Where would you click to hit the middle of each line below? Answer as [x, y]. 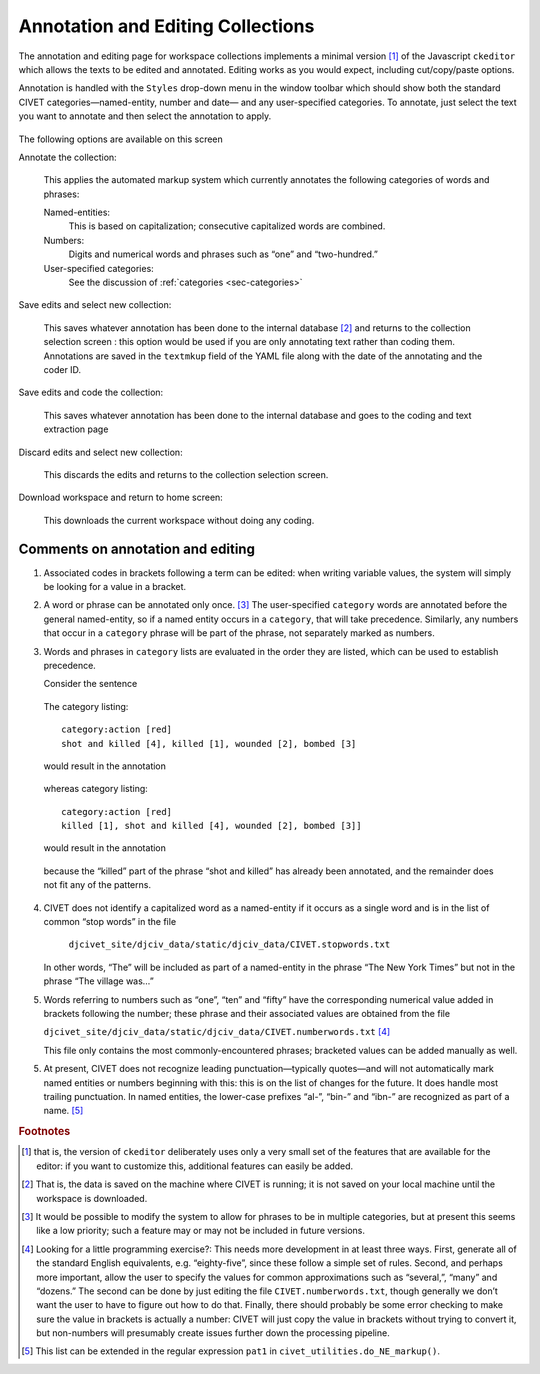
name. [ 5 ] [63, 1111]
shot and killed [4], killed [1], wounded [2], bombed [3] [209, 743]
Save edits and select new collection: [95, 305]
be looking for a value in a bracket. [115, 586]
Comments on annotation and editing [136, 548]
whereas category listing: [96, 789]
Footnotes [44, 1132]
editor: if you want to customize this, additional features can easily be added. [195, 1166]
